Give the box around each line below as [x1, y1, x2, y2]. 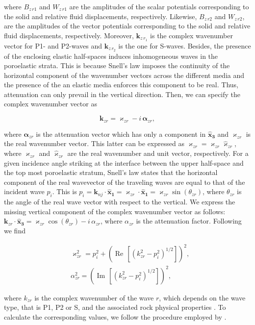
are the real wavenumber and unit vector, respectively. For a [67, 148, 249, 158]
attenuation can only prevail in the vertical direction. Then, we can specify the [4, 89, 241, 99]
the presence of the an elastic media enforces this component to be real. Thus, [4, 79, 239, 90]
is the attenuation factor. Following [136, 216, 242, 226]
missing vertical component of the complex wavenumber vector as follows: [4, 206, 226, 216]
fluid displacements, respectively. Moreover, [4, 30, 134, 40]
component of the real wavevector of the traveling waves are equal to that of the [4, 176, 245, 187]
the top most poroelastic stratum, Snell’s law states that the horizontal [4, 167, 218, 177]
